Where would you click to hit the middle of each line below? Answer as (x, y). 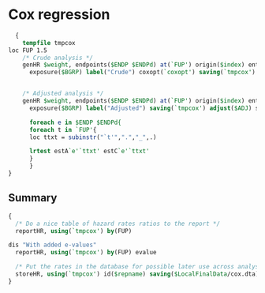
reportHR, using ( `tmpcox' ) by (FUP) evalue (86, 253)
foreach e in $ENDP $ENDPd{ (75, 122)
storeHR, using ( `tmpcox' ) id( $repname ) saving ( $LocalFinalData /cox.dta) (137, 274)
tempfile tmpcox (49, 43)
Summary (33, 198)
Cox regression (59, 15)
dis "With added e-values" (52, 245)
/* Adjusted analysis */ (63, 94)
